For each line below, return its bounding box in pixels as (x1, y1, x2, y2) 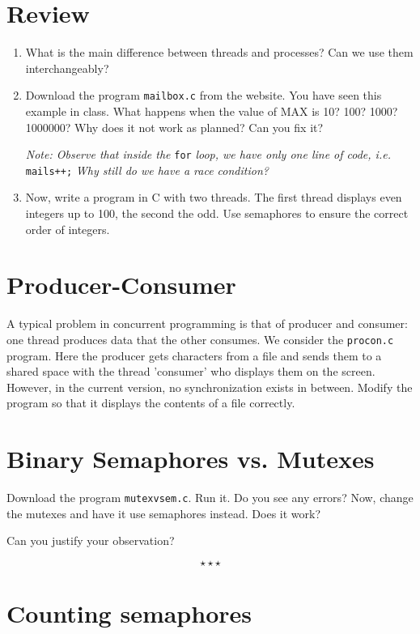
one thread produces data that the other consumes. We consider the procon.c (6, 330, 394, 347)
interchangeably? (25, 59, 109, 76)
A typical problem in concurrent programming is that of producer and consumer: (6, 315, 408, 332)
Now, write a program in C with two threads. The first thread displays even (25, 189, 402, 206)
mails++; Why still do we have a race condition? (25, 161, 269, 178)
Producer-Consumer (6, 268, 236, 301)
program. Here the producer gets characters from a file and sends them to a (6, 347, 382, 364)
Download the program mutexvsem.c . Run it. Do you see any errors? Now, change (6, 489, 414, 506)
